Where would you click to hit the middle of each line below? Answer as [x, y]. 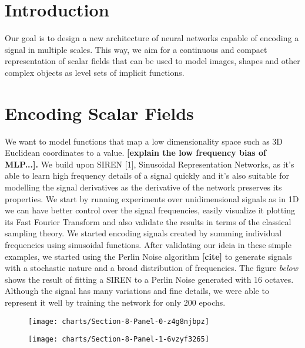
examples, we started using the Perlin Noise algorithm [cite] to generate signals [148, 256]
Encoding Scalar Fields [99, 113]
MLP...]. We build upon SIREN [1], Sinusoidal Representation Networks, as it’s [150, 164]
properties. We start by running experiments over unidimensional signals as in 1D [152, 198]
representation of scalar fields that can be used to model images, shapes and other [152, 61]
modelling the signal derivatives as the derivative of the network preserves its [143, 187]
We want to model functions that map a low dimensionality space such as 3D [144, 141]
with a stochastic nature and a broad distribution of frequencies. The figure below [152, 268]
